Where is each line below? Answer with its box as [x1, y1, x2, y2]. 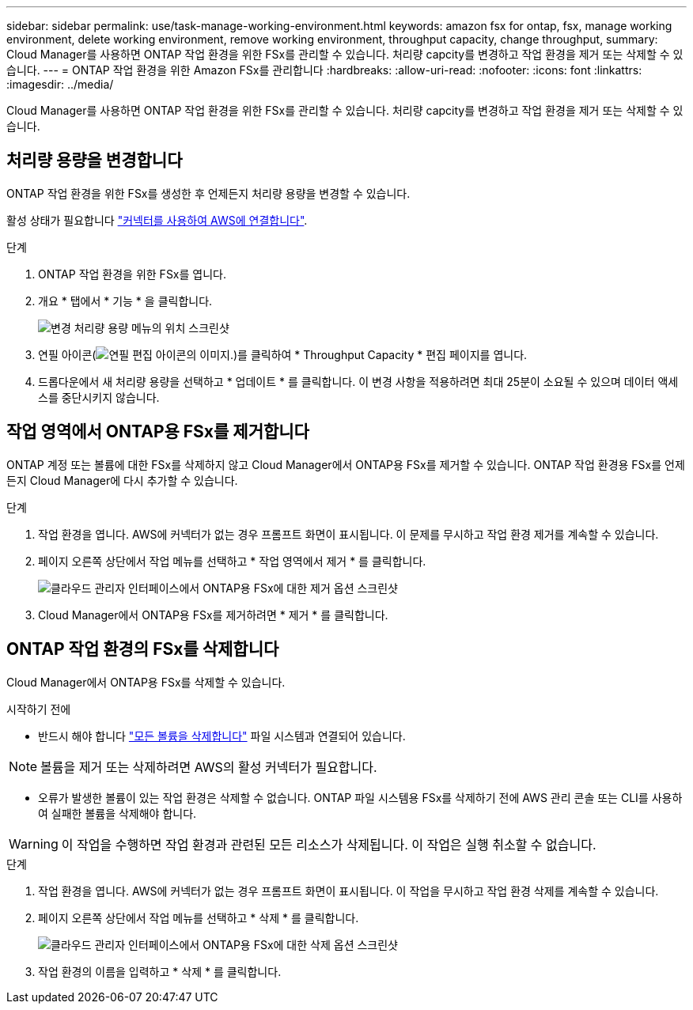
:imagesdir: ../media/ [6, 78, 114, 91]
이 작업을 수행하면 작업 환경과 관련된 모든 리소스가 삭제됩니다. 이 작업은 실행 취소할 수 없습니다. [61, 836, 596, 853]
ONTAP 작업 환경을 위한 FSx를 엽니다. [38, 267, 226, 281]
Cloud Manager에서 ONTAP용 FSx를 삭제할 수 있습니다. [6, 675, 286, 689]
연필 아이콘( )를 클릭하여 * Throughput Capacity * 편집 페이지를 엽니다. [38, 347, 528, 361]
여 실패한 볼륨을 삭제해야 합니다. [38, 806, 197, 820]
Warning [9, 835, 59, 852]
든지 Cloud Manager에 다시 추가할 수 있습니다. [6, 473, 238, 487]
